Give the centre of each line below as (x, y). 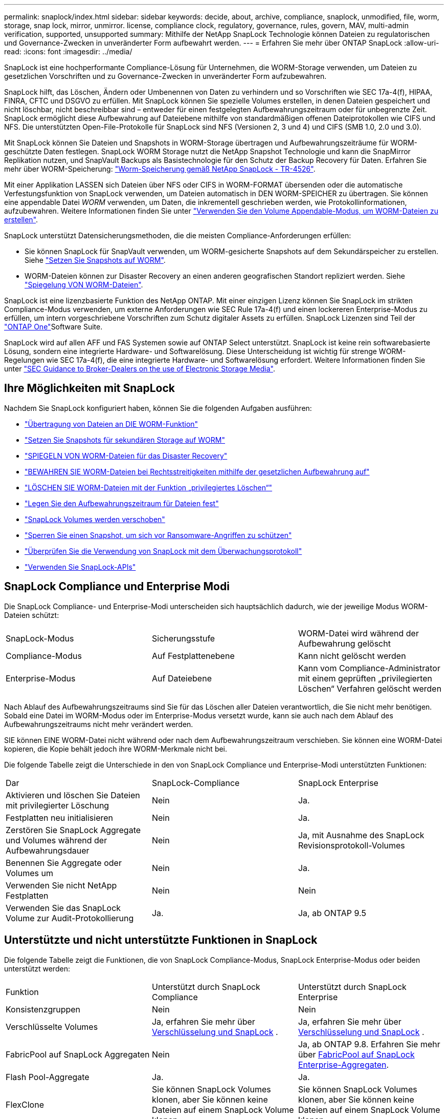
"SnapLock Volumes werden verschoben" (95, 519)
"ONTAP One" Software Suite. (53, 327)
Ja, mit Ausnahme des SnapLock (361, 835)
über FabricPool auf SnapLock (356, 1054)
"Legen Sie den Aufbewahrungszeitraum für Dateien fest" (122, 503)
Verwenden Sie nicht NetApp (61, 885)
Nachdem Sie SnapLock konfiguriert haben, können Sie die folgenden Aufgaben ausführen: (158, 408)
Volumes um (29, 873)
